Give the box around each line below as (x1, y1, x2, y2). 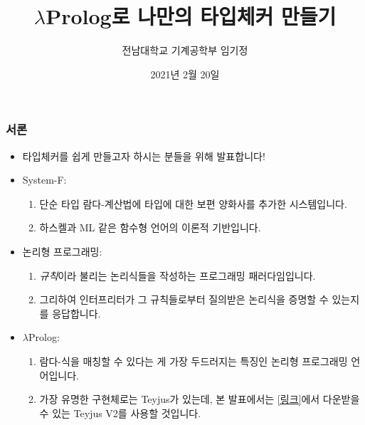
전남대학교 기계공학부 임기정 (122, 43, 248, 58)
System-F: (22, 172, 67, 187)
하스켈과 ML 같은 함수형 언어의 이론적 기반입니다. (39, 220, 261, 235)
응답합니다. (52, 305, 101, 320)
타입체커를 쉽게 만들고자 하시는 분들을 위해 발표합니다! (22, 148, 265, 163)
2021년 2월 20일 (150, 66, 220, 81)
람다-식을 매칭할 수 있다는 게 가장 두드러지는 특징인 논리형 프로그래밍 (39, 353, 348, 368)
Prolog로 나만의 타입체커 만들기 (46, 1, 337, 31)
